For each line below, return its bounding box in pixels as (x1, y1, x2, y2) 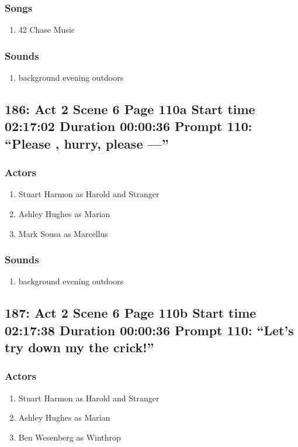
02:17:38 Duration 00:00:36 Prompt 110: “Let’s (5, 321, 294, 339)
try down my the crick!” (5, 338, 154, 356)
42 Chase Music (18, 23, 75, 36)
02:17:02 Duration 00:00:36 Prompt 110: (5, 117, 252, 135)
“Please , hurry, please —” (5, 134, 169, 152)
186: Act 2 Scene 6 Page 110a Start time (5, 100, 255, 118)
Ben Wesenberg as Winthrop (18, 431, 121, 443)
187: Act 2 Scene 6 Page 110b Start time (5, 304, 257, 322)
